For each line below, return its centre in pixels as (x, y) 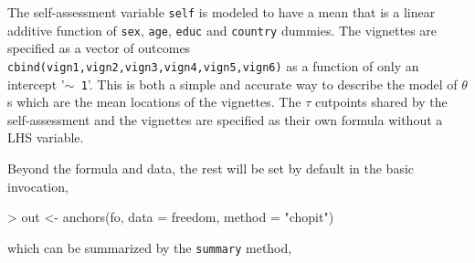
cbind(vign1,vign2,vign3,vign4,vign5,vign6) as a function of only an (213, 65)
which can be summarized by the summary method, (150, 247)
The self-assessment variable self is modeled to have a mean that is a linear (222, 12)
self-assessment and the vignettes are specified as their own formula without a (225, 119)
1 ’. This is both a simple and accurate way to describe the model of (269, 84)
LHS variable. (46, 137)
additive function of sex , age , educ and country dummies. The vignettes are (222, 30)
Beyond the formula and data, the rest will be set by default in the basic (211, 168)
